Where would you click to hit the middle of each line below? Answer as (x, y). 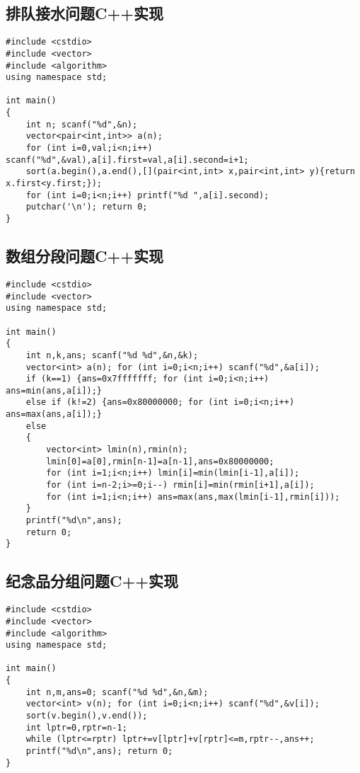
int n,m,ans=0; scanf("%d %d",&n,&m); (117, 692)
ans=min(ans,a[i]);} (54, 390)
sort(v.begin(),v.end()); (87, 716)
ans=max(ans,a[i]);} (54, 414)
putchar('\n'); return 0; (87, 207)
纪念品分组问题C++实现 (92, 581)
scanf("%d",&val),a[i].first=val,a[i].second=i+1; (127, 160)
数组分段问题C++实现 (85, 256)
